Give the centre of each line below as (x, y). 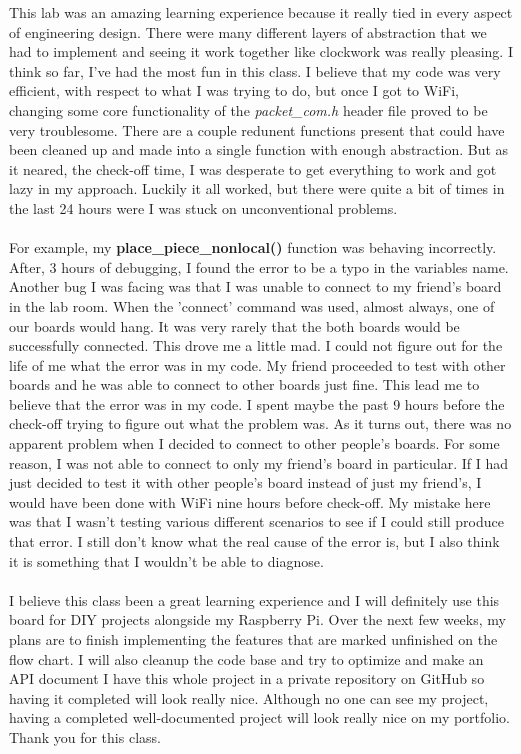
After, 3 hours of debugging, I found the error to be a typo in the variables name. (259, 266)
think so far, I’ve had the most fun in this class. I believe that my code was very (255, 70)
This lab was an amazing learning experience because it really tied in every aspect (261, 12)
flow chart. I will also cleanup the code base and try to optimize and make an (246, 658)
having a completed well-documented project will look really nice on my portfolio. (260, 717)
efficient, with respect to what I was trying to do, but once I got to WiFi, (234, 90)
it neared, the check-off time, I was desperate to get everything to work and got (253, 168)
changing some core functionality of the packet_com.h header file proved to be (248, 109)
